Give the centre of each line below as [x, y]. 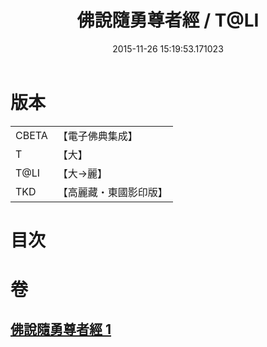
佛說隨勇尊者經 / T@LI [168, 20]
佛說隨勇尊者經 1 [61, 329]
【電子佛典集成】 [97, 136]
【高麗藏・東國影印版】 [112, 192]
